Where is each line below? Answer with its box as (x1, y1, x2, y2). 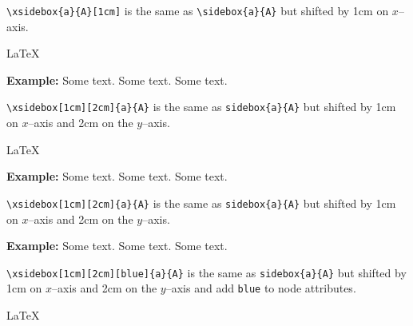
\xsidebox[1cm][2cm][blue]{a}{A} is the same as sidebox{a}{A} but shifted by (6, 264, 407, 280)
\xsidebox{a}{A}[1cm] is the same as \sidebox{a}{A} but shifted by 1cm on (6, 2, 389, 18)
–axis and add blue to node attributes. (165, 280, 356, 296)
